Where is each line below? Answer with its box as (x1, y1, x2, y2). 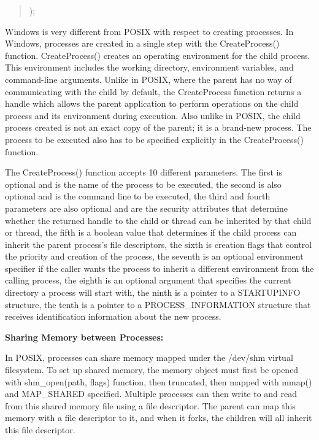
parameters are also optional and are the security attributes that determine (5, 201, 288, 214)
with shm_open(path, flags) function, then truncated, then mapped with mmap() (5, 375, 312, 388)
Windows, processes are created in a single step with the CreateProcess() (5, 37, 280, 50)
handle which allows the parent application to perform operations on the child (5, 97, 299, 110)
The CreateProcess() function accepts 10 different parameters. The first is (5, 166, 282, 179)
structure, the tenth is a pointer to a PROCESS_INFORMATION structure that (5, 298, 311, 311)
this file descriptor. (5, 423, 75, 436)
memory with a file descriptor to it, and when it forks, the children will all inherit (5, 411, 312, 424)
